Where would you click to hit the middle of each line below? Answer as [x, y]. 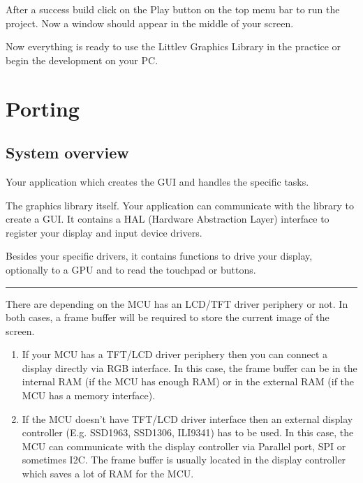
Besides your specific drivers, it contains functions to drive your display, [159, 256]
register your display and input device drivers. [104, 232]
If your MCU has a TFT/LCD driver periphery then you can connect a [175, 354]
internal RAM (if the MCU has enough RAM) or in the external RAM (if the [188, 381]
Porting [43, 108]
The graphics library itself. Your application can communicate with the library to [180, 205]
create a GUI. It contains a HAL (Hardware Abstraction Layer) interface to [168, 219]
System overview [67, 153]
